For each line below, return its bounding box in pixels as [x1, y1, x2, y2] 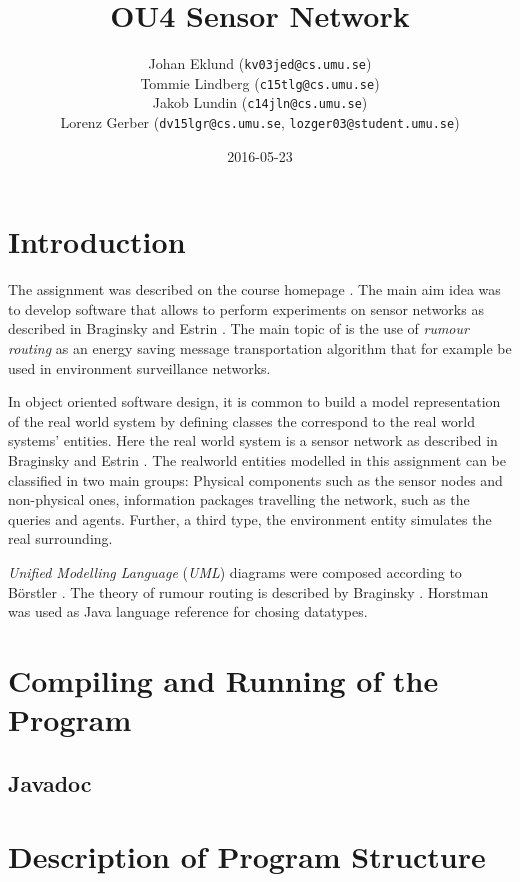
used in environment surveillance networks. [8, 357, 271, 378]
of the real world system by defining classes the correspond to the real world [8, 410, 475, 431]
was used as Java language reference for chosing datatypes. [8, 601, 368, 622]
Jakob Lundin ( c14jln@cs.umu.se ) [152, 92, 368, 113]
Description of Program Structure [8, 836, 486, 877]
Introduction [8, 221, 186, 262]
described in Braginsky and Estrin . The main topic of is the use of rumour [8, 318, 469, 339]
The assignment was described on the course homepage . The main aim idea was [8, 279, 501, 300]
